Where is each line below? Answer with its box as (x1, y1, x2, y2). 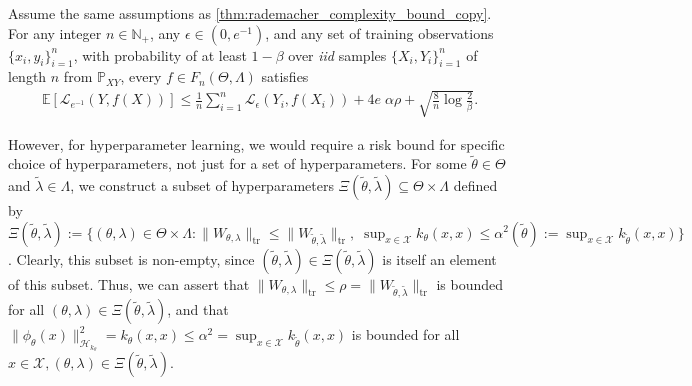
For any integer (8, 22, 102, 43)
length (8, 66, 47, 87)
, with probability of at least (73, 44, 247, 65)
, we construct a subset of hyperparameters (70, 174, 334, 195)
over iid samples (288, 44, 387, 65)
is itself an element (382, 248, 497, 269)
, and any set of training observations (265, 22, 494, 43)
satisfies (261, 66, 309, 87)
